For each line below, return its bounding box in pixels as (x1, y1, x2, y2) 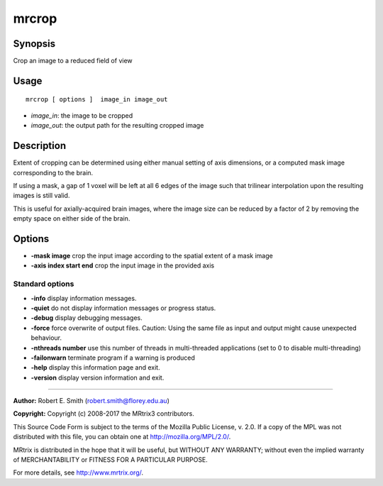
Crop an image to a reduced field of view (13, 57, 133, 65)
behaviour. (30, 333, 62, 342)
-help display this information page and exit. (30, 363, 160, 372)
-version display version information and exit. (30, 373, 165, 382)
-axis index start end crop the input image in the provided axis (30, 261, 215, 270)
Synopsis (13, 38, 56, 50)
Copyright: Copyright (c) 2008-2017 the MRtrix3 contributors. (13, 409, 195, 418)
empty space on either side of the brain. (13, 214, 131, 223)
